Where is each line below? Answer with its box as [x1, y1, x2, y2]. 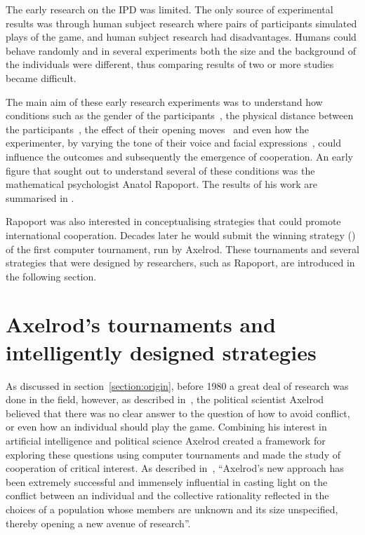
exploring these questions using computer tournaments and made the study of [6, 447, 340, 461]
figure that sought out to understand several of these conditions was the [6, 163, 315, 177]
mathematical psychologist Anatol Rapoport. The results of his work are [6, 177, 318, 191]
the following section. [6, 269, 97, 283]
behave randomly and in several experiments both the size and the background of [6, 43, 356, 57]
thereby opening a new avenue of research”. [6, 515, 191, 530]
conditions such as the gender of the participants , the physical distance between [6, 108, 354, 123]
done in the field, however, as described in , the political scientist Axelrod [6, 392, 324, 407]
